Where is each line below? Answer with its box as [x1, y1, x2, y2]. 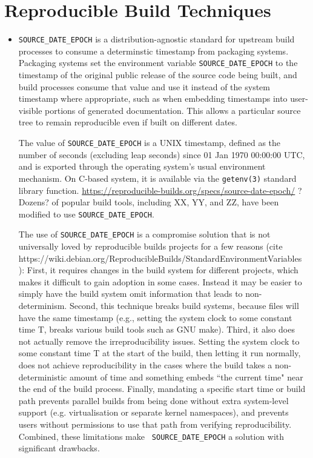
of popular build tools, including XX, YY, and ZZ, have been [51, 196, 279, 208]
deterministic [18, 370, 67, 383]
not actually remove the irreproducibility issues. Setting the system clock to [18, 334, 300, 347]
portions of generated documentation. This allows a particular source [45, 104, 301, 116]
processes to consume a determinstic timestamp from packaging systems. [18, 44, 289, 57]
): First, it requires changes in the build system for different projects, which [18, 264, 298, 276]
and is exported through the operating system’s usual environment [18, 160, 266, 173]
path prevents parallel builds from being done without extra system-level [18, 394, 289, 407]
